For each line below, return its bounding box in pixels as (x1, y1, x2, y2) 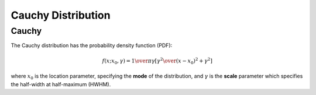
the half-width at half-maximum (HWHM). (11, 80, 111, 87)
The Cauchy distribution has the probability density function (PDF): (11, 42, 173, 49)
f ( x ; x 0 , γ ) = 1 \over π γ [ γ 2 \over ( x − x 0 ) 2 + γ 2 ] (102, 56, 213, 65)
